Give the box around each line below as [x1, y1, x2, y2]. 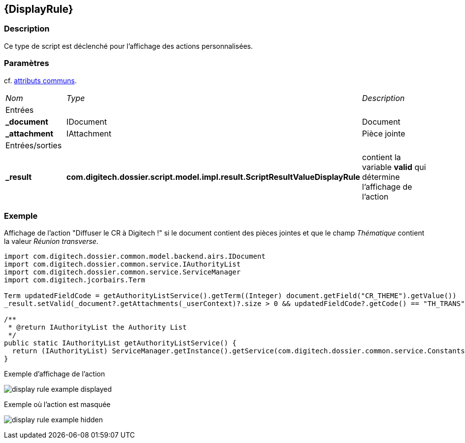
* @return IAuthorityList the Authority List [8, 323, 187, 332]
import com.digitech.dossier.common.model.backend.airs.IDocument [4, 252, 266, 261]
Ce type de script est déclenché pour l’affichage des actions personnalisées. [4, 41, 253, 50]
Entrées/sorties [5, 140, 62, 150]
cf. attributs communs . [4, 76, 77, 85]
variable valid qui [362, 162, 426, 172]
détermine [362, 171, 400, 182]
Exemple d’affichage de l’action [4, 370, 105, 378]
